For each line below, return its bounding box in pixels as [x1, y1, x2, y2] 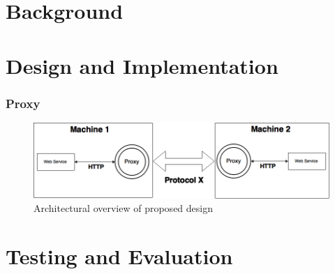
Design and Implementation [6, 51, 278, 79]
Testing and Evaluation [6, 242, 233, 271]
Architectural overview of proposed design [33, 201, 213, 215]
